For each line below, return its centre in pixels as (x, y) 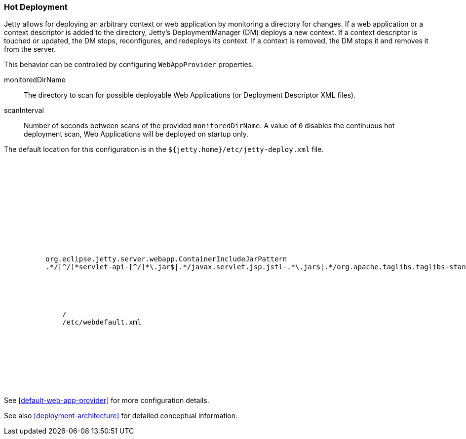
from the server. (30, 49)
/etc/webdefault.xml (102, 322)
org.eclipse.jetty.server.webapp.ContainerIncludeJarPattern (166, 259)
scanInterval (24, 110)
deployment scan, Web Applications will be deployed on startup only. (136, 134)
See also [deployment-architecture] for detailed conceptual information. (121, 416)
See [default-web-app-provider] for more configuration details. (107, 401)
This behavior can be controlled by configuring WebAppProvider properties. (129, 65)
